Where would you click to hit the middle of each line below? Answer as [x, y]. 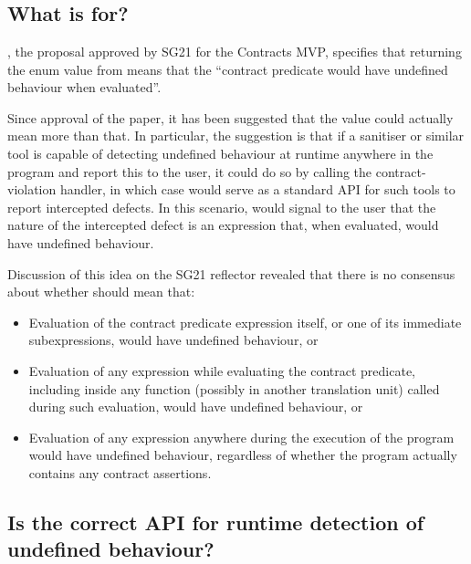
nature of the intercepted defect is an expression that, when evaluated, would [223, 225]
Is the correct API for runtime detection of [216, 522]
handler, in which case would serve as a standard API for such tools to [257, 189]
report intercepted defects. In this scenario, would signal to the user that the [222, 207]
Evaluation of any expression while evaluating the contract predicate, [222, 370]
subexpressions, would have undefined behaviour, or [173, 340]
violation [32, 189]
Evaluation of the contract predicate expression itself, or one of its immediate [245, 322]
